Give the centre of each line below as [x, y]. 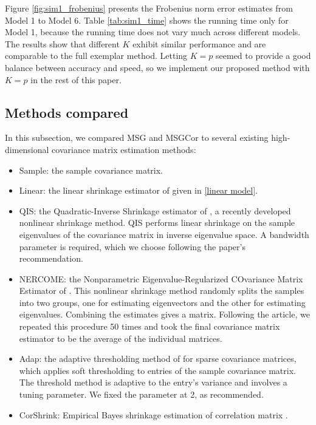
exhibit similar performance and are [199, 43]
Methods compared [67, 112]
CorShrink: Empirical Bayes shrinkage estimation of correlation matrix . [153, 414]
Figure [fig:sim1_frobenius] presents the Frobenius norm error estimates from [149, 8]
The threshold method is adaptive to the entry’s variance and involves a [153, 382]
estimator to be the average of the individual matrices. [121, 338]
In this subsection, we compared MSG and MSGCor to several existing [137, 138]
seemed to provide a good [263, 56]
